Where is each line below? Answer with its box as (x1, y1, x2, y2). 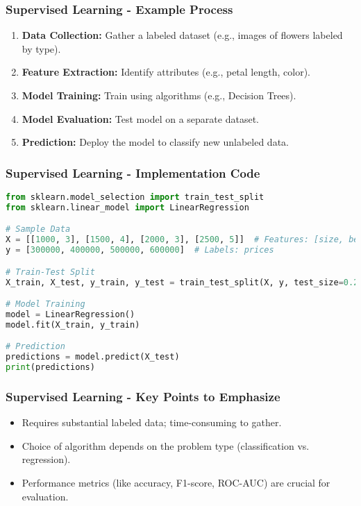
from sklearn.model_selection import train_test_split (6, 192, 265, 202)
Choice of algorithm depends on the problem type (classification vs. (22, 438, 310, 453)
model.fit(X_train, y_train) (6, 319, 140, 330)
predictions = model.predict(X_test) (6, 352, 180, 362)
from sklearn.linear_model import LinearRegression (6, 202, 249, 212)
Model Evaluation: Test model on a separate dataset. (22, 111, 259, 126)
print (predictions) (6, 362, 95, 373)
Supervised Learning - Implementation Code (6, 164, 260, 181)
